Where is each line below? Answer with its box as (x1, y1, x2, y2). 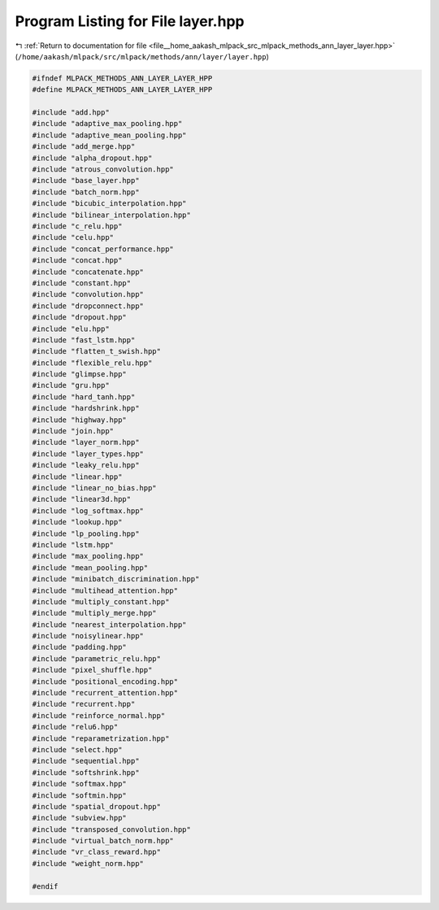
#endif (32, 882, 59, 890)
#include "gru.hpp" (32, 381, 110, 390)
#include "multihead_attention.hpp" (32, 586, 179, 595)
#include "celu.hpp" (32, 233, 114, 242)
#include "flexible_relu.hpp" (32, 358, 153, 368)
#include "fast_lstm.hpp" (32, 335, 136, 345)
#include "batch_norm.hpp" (32, 187, 140, 197)
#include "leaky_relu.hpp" (32, 460, 140, 470)
